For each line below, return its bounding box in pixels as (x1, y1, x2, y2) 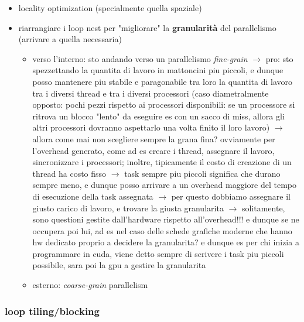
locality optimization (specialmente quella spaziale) (18, 2, 202, 13)
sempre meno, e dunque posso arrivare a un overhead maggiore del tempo (32, 179, 296, 191)
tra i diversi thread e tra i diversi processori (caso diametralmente (32, 87, 269, 99)
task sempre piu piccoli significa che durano (124, 167, 281, 179)
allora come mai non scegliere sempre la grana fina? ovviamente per (32, 132, 275, 145)
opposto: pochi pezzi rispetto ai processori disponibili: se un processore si (32, 98, 295, 111)
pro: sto (265, 52, 293, 64)
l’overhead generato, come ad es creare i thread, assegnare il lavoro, (32, 144, 275, 156)
